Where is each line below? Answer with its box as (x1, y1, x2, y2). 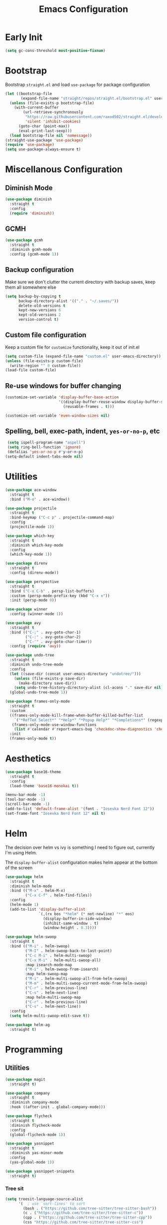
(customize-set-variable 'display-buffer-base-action (5, 395, 119, 400)
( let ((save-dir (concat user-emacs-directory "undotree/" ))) (9, 671, 141, 676)
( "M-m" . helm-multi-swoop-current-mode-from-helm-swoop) (25, 981, 148, 986)
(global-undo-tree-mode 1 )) (9, 690, 68, 695)
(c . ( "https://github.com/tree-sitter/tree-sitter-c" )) (23, 1211, 143, 1216)
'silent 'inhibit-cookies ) (25, 119, 81, 124)
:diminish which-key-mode (9, 543, 64, 548)
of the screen (5, 864, 33, 870)
